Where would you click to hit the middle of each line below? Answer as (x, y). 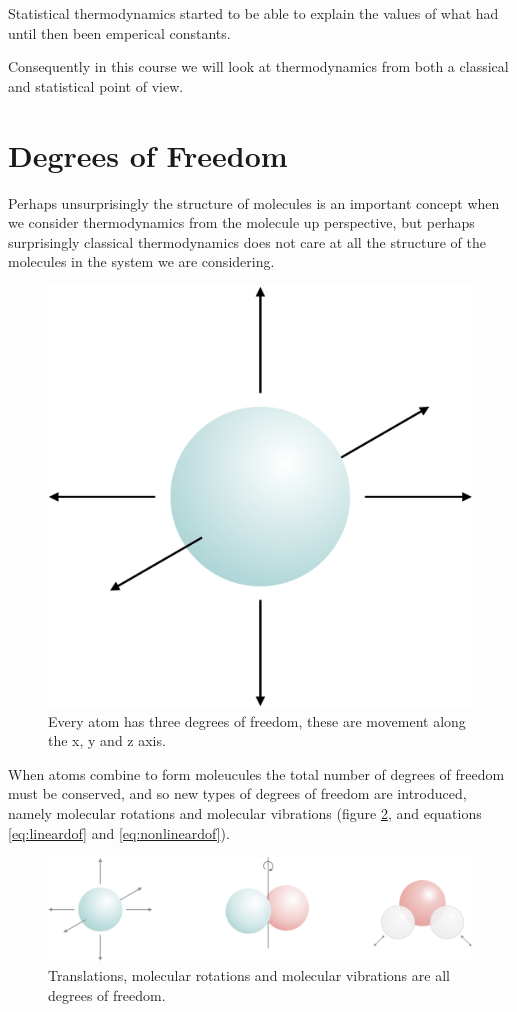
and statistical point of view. (96, 85)
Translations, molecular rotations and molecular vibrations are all (249, 975)
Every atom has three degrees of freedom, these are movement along (257, 720)
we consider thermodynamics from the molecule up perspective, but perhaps (241, 222)
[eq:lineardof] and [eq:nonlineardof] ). (119, 832)
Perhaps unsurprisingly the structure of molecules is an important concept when (254, 202)
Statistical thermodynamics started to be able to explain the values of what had (253, 13)
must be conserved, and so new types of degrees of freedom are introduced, (237, 793)
